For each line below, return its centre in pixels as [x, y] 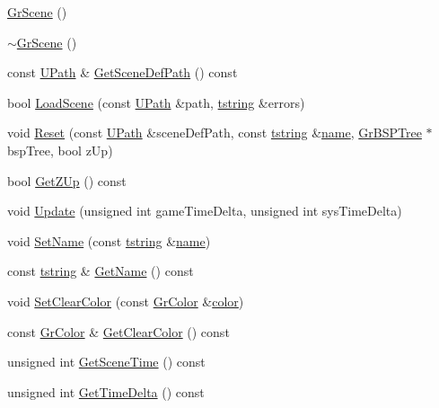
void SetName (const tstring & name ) [109, 240]
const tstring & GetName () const [101, 271]
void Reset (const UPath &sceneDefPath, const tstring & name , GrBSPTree [215, 133]
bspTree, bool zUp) [60, 150]
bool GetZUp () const [67, 180]
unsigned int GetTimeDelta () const [106, 391]
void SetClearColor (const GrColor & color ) [126, 301]
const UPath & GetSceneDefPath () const [123, 72]
